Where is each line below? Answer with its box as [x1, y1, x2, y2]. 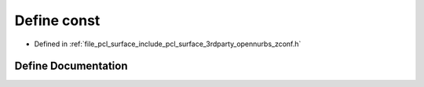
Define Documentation [14, 60, 128, 73]
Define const [14, 12, 101, 29]
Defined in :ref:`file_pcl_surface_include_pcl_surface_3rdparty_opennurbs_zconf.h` [34, 39, 302, 49]
